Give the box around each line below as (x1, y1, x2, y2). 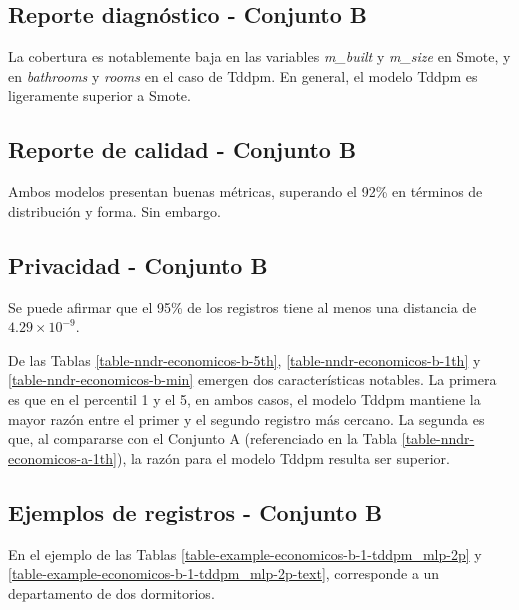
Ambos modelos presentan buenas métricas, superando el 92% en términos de (8, 181, 483, 202)
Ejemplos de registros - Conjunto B (8, 496, 383, 527)
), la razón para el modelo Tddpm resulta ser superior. (116, 447, 450, 468)
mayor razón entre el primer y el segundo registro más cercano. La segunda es (8, 408, 485, 429)
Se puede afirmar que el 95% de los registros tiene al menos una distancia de (8, 296, 477, 317)
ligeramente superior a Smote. (8, 85, 191, 106)
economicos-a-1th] (8, 447, 117, 468)
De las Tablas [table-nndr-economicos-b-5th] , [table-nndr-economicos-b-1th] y (8, 349, 481, 370)
